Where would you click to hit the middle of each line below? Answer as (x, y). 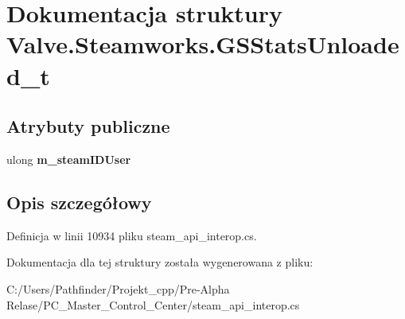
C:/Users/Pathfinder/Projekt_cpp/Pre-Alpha (118, 288)
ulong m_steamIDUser (69, 159)
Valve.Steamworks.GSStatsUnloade (203, 44)
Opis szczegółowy (79, 202)
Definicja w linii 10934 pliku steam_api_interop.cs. (132, 235)
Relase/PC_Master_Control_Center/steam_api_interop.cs (153, 304)
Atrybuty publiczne (88, 126)
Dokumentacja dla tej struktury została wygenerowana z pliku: (160, 262)
